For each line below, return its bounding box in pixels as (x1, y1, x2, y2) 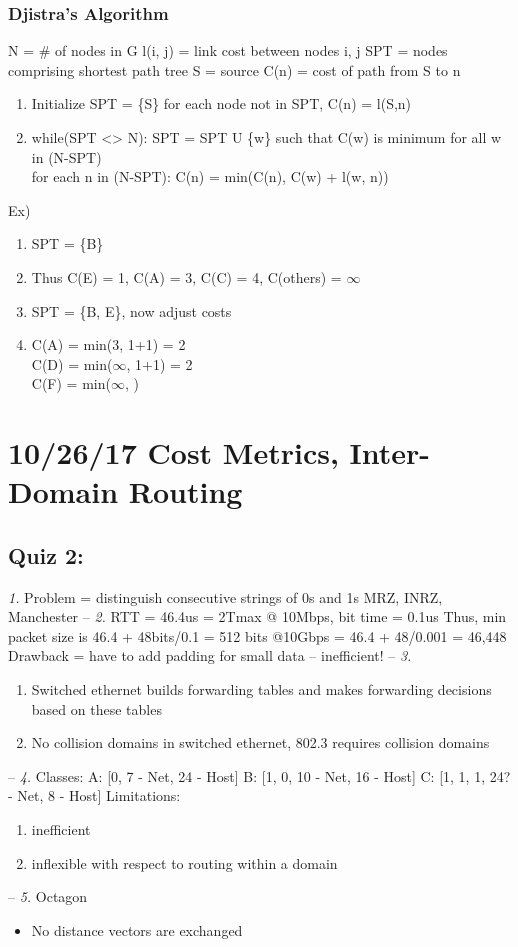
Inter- (349, 432, 431, 473)
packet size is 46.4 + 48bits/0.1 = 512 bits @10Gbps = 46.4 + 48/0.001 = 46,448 (8, 625, 507, 646)
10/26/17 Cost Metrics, (8, 432, 339, 473)
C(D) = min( (31, 353, 113, 374)
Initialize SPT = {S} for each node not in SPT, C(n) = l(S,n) (31, 93, 412, 114)
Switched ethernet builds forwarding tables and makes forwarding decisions (31, 679, 492, 700)
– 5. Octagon (8, 886, 88, 907)
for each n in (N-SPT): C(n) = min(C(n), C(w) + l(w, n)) (31, 166, 389, 187)
